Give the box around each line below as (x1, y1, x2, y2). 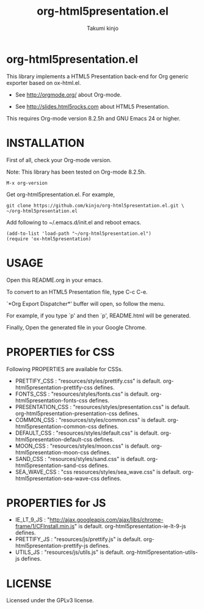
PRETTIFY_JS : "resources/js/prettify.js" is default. (15, 536, 142, 543)
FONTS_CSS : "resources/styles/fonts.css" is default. (15, 390, 150, 397)
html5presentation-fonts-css (15, 396, 88, 404)
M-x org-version (6, 180, 48, 186)
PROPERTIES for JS (6, 496, 106, 510)
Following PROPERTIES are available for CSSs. (6, 365, 123, 372)
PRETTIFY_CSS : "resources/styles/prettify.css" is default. (15, 377, 162, 385)
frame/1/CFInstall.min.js (15, 523, 75, 530)
